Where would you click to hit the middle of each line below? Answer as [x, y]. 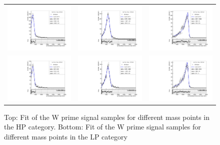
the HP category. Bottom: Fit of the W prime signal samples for [102, 127]
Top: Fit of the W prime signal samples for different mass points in [107, 117]
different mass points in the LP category [66, 136]
